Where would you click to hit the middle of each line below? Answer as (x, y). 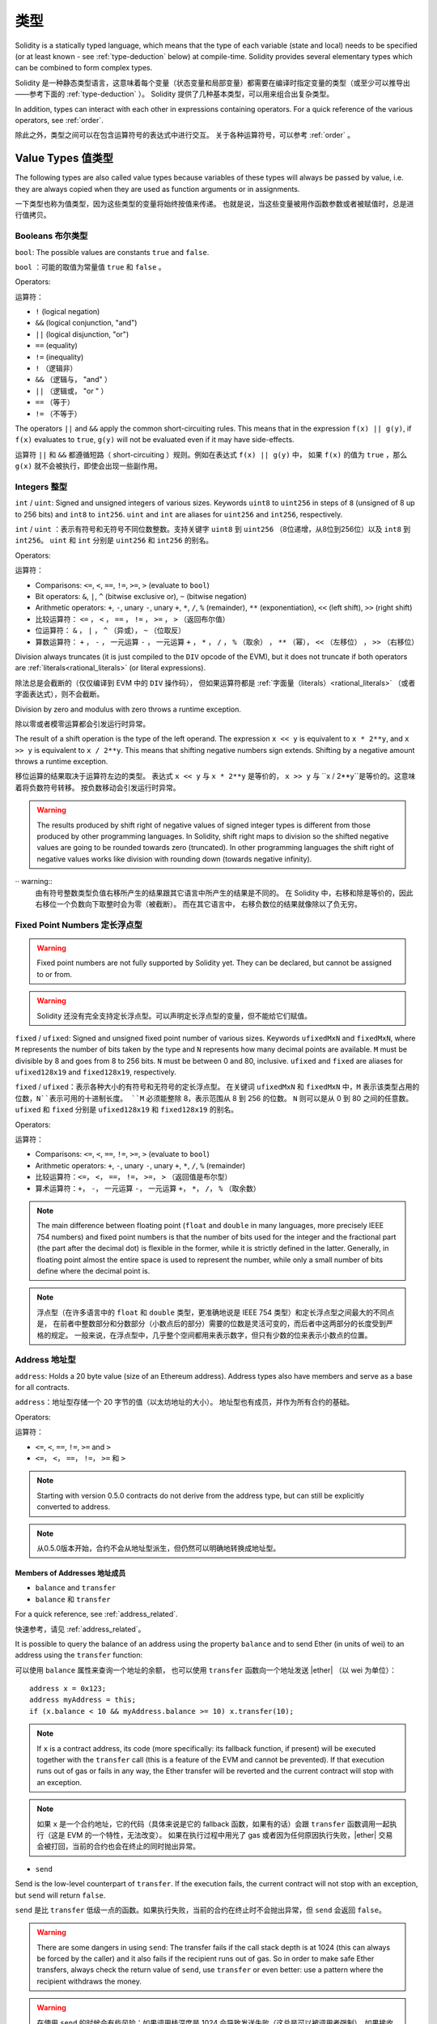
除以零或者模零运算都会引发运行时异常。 (82, 724)
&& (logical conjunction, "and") (86, 323)
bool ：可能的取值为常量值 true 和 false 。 (90, 266)
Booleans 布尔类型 (51, 236)
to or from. (55, 974)
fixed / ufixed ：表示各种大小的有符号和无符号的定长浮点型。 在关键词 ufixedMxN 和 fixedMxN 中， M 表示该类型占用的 (217, 1087)
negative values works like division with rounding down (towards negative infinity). (174, 859)
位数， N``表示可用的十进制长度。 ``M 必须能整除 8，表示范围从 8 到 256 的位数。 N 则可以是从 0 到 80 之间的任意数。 (214, 1098)
